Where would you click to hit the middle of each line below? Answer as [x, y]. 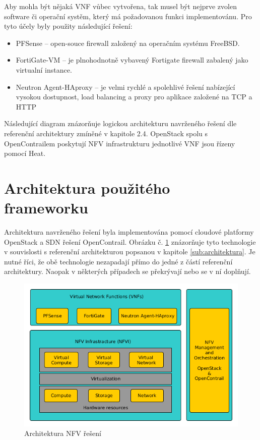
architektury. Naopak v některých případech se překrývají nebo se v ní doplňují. [127, 271]
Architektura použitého [87, 187]
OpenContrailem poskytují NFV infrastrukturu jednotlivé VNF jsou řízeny [120, 143]
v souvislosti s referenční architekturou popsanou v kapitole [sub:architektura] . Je [130, 252]
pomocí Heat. [25, 153]
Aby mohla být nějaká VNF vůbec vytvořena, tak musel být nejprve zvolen [120, 6]
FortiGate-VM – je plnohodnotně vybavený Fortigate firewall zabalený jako [132, 60]
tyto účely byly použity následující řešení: [68, 26]
